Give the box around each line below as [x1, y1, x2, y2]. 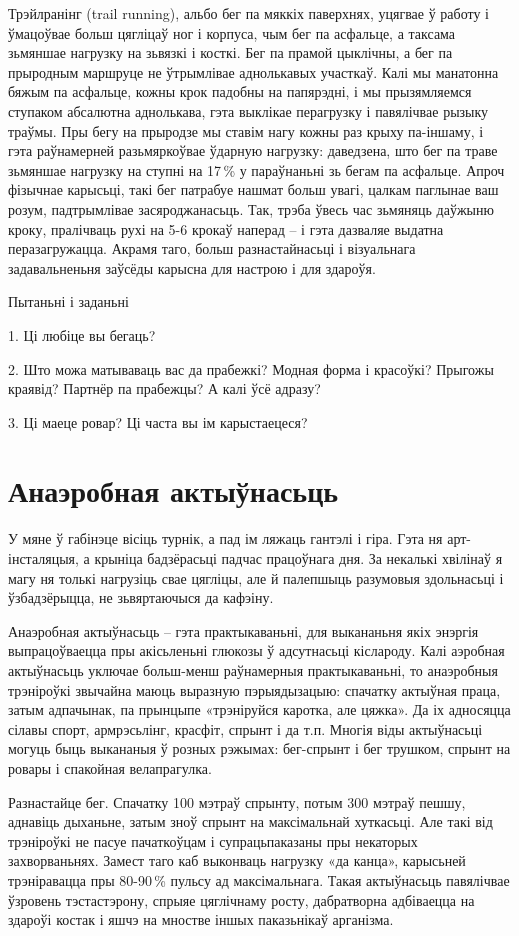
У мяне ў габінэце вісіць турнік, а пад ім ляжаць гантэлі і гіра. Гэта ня [8, 528, 443, 549]
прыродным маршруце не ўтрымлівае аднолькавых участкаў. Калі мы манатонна [8, 61, 499, 82]
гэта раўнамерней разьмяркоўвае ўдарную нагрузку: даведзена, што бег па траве [8, 140, 498, 161]
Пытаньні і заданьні [8, 291, 129, 312]
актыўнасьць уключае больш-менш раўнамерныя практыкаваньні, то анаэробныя [8, 659, 498, 680]
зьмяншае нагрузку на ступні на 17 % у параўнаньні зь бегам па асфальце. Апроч [8, 159, 505, 180]
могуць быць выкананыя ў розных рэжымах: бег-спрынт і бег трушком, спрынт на [8, 738, 511, 759]
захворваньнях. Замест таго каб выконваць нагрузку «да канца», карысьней [8, 850, 466, 871]
